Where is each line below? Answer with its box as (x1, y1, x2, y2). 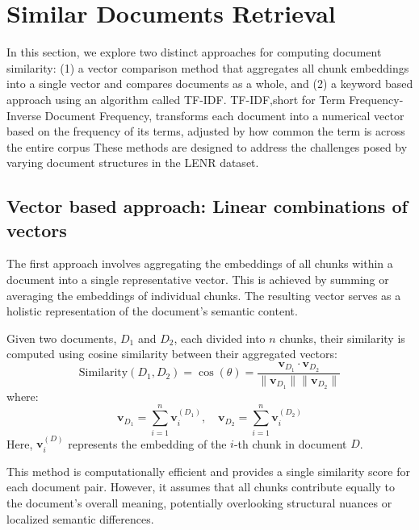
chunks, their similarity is (279, 329, 405, 346)
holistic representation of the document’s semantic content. (6, 303, 298, 319)
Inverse (6, 106, 41, 123)
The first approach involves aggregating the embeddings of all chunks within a (6, 255, 393, 272)
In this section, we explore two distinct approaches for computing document (6, 44, 382, 61)
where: (6, 387, 39, 404)
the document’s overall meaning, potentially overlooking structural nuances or (6, 494, 392, 511)
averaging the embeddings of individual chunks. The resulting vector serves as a (6, 286, 401, 303)
